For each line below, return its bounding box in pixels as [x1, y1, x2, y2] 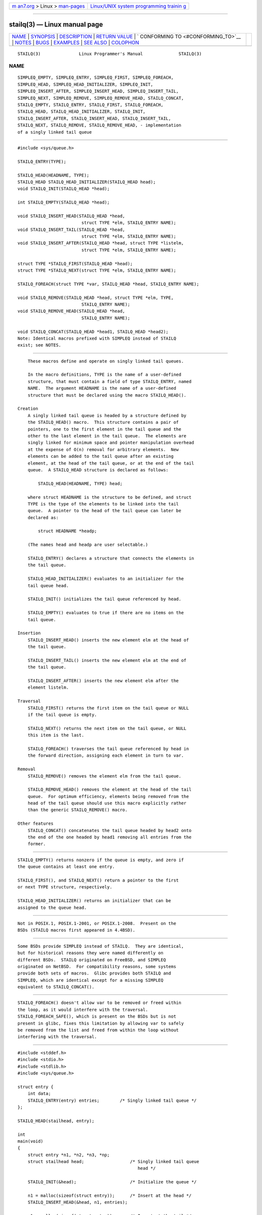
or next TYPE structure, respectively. [17, 885, 113, 890]
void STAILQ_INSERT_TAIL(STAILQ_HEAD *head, [17, 226, 126, 232]
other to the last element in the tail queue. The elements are [27, 433, 187, 438]
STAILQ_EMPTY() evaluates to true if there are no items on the [27, 610, 184, 616]
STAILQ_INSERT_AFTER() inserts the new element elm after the [27, 678, 179, 684]
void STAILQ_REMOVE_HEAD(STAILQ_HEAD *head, [17, 309, 126, 314]
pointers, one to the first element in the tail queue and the [27, 426, 181, 432]
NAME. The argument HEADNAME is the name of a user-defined [27, 385, 177, 391]
